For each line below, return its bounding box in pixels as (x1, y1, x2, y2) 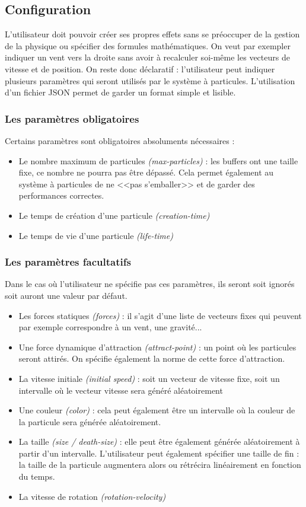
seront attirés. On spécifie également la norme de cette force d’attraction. (18, 352, 285, 365)
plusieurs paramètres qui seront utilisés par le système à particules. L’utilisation (5, 74, 295, 87)
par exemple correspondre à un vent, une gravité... (18, 321, 202, 333)
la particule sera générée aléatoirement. (18, 415, 161, 428)
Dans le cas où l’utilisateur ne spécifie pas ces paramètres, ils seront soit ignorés (5, 278, 295, 290)
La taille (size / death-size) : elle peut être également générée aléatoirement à (18, 435, 300, 448)
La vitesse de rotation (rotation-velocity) (18, 490, 166, 502)
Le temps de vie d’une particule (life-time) (18, 229, 173, 241)
